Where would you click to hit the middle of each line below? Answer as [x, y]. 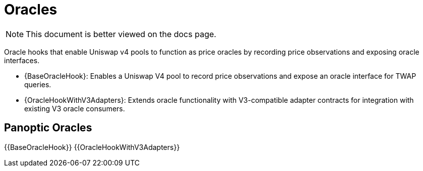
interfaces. [22, 60]
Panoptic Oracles [48, 128]
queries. [38, 84]
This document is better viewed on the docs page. [121, 34]
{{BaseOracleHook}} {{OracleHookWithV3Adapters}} [92, 147]
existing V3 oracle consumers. [75, 108]
